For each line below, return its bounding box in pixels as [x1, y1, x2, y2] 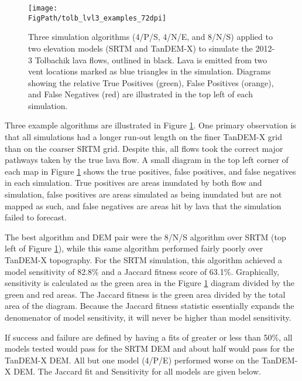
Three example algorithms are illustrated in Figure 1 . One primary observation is [5, 119, 296, 131]
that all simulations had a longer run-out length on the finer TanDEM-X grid [5, 131, 283, 143]
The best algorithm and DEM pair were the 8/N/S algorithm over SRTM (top [5, 230, 286, 243]
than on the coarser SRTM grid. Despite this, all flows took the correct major [5, 142, 283, 154]
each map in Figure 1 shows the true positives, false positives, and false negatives [5, 165, 296, 177]
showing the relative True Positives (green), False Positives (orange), [28, 76, 274, 89]
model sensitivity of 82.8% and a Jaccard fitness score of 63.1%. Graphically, [5, 265, 280, 277]
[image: [28, 4, 58, 12]
